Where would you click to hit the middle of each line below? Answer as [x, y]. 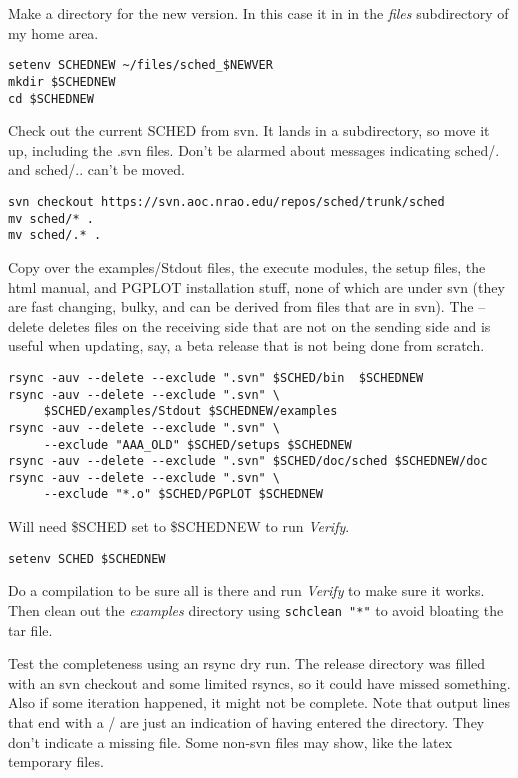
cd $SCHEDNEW [51, 98]
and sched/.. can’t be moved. [97, 169]
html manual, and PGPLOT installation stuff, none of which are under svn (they [256, 286]
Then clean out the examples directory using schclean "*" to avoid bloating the [256, 609]
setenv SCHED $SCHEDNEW [87, 558]
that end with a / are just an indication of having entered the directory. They [246, 722]
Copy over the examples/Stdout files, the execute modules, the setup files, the [247, 266]
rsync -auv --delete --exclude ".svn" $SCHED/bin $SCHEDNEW [216, 377]
